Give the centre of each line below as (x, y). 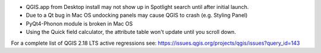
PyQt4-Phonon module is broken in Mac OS (79, 23)
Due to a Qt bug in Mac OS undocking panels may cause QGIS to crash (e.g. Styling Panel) (137, 15)
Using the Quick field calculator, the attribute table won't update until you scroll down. (131, 32)
